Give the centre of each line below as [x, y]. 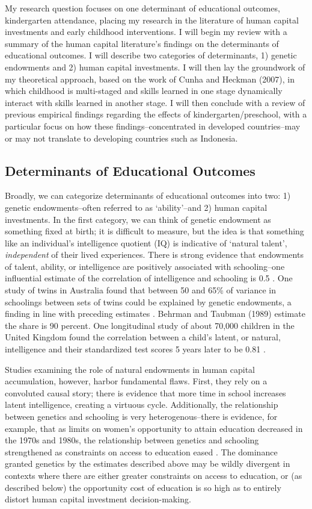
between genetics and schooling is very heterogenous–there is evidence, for [141, 417]
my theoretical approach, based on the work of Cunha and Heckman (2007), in [150, 79]
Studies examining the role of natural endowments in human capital [130, 369]
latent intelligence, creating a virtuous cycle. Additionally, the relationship [142, 404]
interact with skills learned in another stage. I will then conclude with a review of [155, 102]
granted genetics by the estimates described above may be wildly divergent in [148, 464]
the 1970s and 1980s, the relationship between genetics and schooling [132, 440]
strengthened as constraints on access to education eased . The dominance [141, 451]
